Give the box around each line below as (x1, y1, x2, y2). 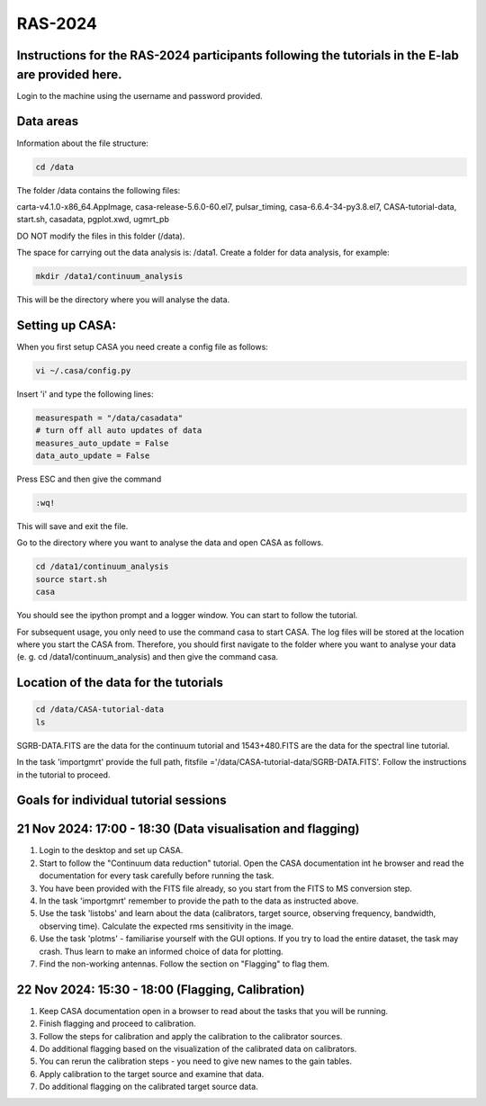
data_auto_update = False (35, 451, 150, 461)
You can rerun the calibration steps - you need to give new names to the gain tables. (39, 1056, 353, 1066)
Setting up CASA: (16, 318, 117, 333)
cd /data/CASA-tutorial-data (35, 705, 165, 715)
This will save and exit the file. (16, 521, 129, 532)
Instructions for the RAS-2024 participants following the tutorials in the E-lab (16, 48, 459, 63)
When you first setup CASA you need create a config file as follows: (16, 341, 269, 352)
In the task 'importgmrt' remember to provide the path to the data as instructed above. (39, 895, 359, 906)
